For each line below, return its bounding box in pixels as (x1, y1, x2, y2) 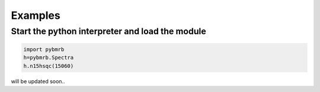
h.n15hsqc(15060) (23, 63, 74, 69)
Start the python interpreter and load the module (11, 26, 207, 37)
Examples (11, 9, 60, 22)
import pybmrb (23, 46, 65, 52)
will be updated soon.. (11, 77, 65, 85)
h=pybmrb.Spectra (23, 54, 74, 61)
